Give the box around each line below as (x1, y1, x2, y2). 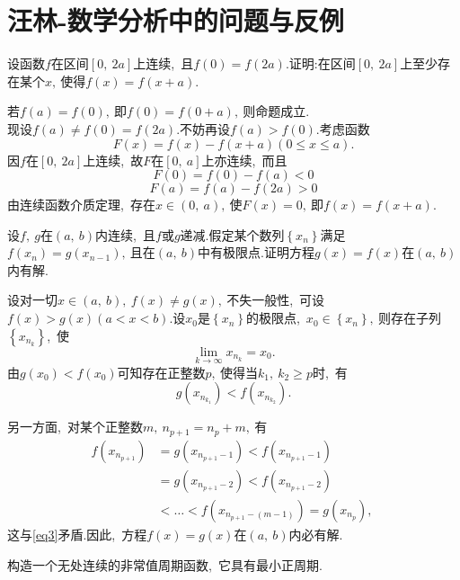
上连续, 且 (133, 54, 194, 73)
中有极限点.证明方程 (198, 243, 314, 262)
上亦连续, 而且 (201, 150, 287, 169)
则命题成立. (243, 102, 310, 120)
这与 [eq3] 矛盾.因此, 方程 (7, 525, 147, 544)
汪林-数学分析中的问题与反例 (7, 2, 344, 39)
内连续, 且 (95, 225, 156, 244)
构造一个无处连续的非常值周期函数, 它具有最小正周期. (7, 555, 323, 574)
